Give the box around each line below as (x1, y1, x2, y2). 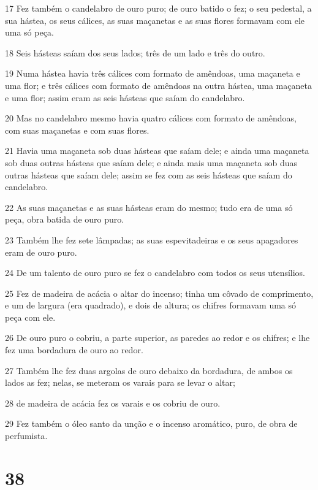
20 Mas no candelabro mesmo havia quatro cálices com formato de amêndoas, (5, 112, 297, 124)
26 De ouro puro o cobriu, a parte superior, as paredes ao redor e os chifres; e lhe (5, 331, 310, 344)
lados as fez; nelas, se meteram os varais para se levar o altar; (5, 376, 235, 389)
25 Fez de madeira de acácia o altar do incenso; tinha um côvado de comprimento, (5, 286, 314, 299)
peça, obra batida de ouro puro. (5, 213, 124, 226)
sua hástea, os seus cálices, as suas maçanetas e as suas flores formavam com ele (5, 13, 305, 26)
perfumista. (5, 429, 48, 442)
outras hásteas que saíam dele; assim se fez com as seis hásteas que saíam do (5, 168, 292, 181)
